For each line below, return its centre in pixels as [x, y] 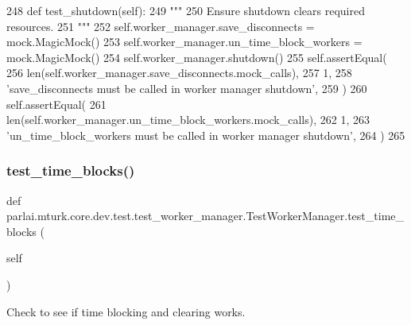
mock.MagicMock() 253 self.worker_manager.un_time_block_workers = [184, 42]
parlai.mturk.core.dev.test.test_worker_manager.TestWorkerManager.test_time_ [205, 216]
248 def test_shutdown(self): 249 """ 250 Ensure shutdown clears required [186, 10]
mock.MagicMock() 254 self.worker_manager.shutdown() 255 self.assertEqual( [197, 57]
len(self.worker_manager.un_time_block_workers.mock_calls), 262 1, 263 [188, 120]
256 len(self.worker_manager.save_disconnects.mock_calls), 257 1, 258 [179, 73]
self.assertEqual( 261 [56, 104]
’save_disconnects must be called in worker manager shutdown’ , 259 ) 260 [187, 88]
